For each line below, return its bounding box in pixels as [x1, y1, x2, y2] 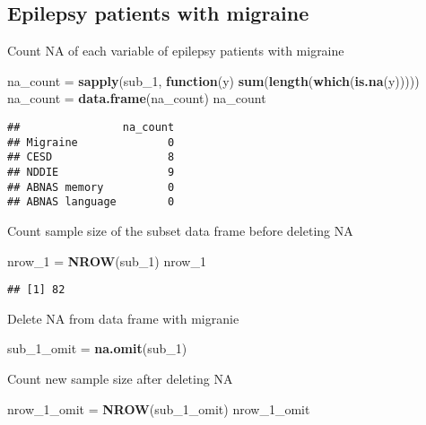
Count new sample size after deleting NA [7, 369, 233, 387]
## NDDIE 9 [7, 165, 175, 178]
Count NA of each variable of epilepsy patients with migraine [7, 41, 344, 60]
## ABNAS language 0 [7, 195, 175, 209]
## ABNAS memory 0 [7, 180, 175, 194]
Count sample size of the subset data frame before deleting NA [7, 221, 353, 239]
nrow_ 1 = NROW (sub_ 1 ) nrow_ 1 [7, 251, 206, 270]
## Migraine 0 [7, 135, 175, 149]
